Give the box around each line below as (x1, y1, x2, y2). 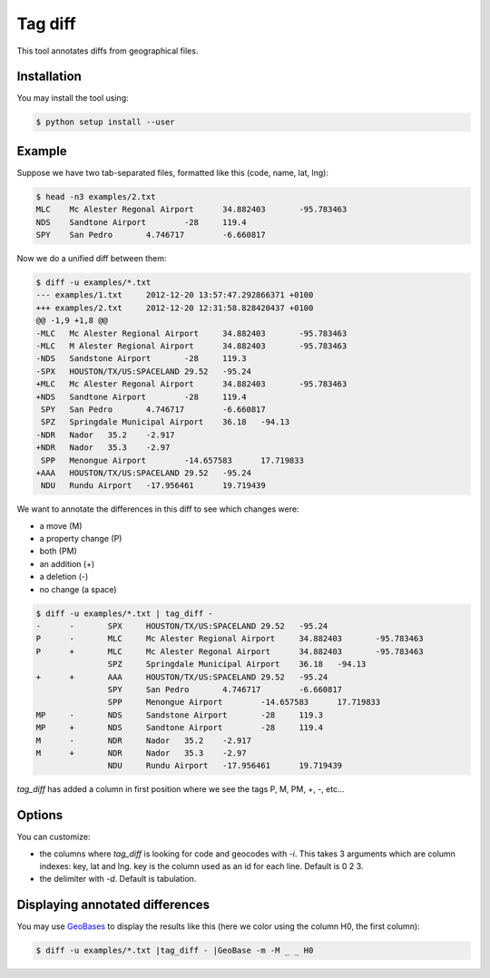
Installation (16, 69, 82, 84)
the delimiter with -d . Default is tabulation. (39, 874, 197, 885)
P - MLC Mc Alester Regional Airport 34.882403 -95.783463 (35, 633, 424, 644)
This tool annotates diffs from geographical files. (16, 45, 199, 56)
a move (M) (39, 520, 83, 531)
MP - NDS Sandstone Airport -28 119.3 (35, 709, 324, 720)
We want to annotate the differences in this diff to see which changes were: (16, 504, 299, 514)
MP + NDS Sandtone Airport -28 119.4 (35, 722, 324, 733)
